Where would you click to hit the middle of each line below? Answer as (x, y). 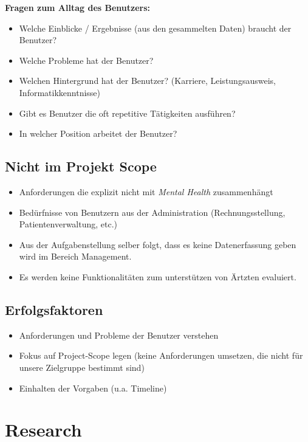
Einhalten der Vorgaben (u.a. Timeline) (93, 388)
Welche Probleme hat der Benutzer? (86, 60)
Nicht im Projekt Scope (81, 166)
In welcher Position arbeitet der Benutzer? (98, 133)
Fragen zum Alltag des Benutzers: (78, 7)
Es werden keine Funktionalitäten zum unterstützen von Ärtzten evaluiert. (158, 276)
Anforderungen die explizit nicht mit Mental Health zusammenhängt (146, 191)
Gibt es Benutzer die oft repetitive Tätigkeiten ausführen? (127, 113)
